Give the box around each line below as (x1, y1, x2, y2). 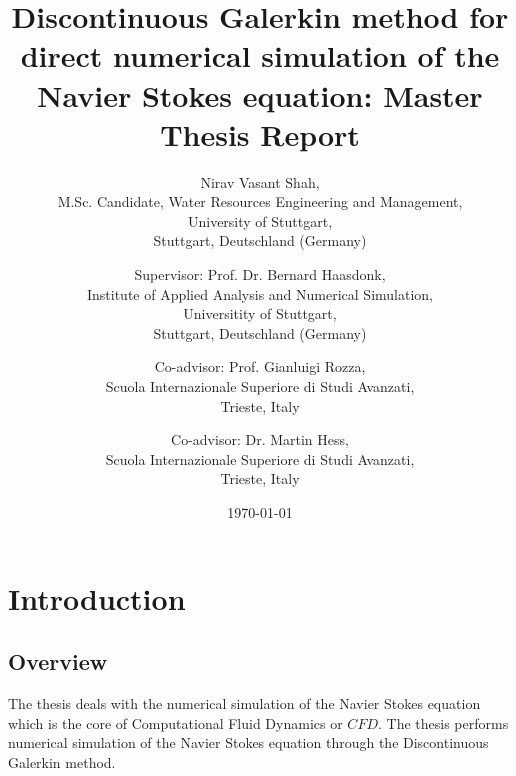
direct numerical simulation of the (20, 35, 500, 76)
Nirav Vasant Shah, (200, 171, 320, 192)
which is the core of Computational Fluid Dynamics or (8, 712, 343, 733)
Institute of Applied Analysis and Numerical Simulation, (86, 283, 434, 304)
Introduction (8, 577, 186, 618)
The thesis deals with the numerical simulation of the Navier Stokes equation (8, 692, 481, 713)
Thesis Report (160, 113, 360, 154)
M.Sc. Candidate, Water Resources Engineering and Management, (57, 191, 463, 212)
